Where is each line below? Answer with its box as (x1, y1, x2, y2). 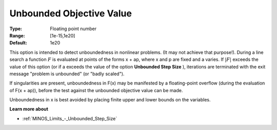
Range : (9, 32, 25, 38)
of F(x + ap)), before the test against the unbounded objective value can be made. (9, 87, 183, 93)
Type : (9, 26, 23, 32)
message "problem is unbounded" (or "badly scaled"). (9, 71, 125, 77)
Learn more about (9, 106, 49, 112)
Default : (9, 40, 28, 46)
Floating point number (50, 26, 97, 32)
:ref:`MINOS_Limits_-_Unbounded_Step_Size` (22, 115, 117, 121)
